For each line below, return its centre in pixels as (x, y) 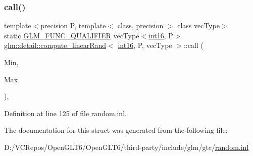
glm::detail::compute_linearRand (55, 45)
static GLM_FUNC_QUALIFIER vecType (72, 35)
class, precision (140, 25)
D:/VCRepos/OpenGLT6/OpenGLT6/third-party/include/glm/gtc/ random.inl (126, 147)
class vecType (198, 25)
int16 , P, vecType (145, 45)
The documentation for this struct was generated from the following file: (116, 130)
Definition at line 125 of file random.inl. (65, 113)
